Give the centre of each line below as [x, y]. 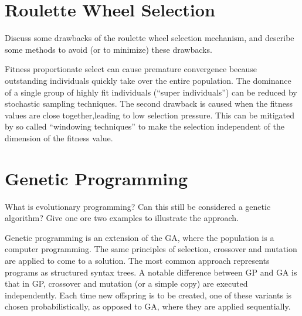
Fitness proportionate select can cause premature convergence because [131, 69]
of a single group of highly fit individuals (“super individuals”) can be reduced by [151, 92]
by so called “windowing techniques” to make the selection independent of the [145, 126]
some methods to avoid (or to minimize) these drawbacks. [108, 49]
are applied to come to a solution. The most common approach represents [137, 260]
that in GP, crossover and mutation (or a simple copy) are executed [126, 283]
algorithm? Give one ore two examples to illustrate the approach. [122, 218]
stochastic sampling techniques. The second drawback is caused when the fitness [149, 103]
